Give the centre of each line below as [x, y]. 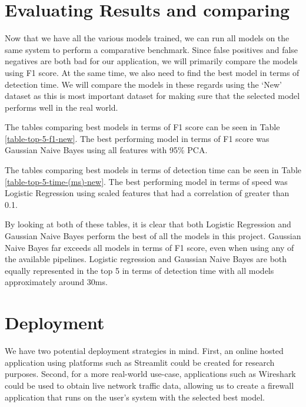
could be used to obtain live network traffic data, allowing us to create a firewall [149, 385]
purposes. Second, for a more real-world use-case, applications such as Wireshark [150, 374]
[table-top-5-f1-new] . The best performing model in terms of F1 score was [137, 138]
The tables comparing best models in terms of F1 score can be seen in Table [142, 127]
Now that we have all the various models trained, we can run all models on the [147, 38]
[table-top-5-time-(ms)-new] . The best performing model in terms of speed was [146, 181]
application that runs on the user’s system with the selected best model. [135, 397]
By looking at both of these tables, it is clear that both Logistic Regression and [148, 224]
